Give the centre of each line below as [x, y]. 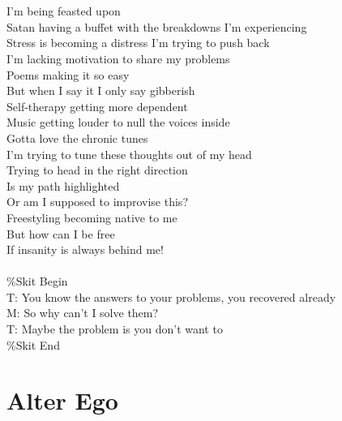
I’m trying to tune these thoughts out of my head [129, 154]
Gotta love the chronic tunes [77, 137]
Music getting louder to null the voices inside [118, 122]
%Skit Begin [37, 281]
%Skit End [33, 344]
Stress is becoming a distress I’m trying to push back [138, 43]
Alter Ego [62, 400]
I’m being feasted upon [64, 11]
